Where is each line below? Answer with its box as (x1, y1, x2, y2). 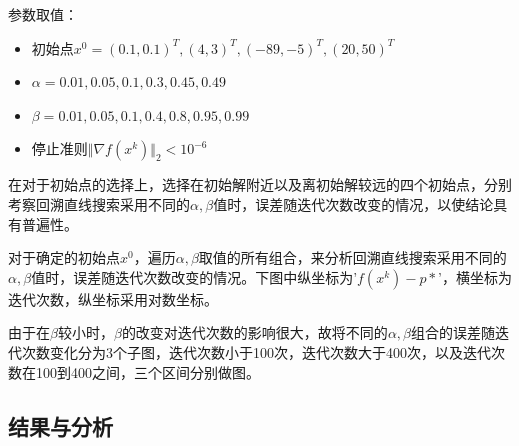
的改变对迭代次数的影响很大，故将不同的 (121, 322, 388, 343)
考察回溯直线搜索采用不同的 (8, 193, 190, 214)
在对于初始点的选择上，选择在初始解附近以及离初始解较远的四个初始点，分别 (8, 174, 512, 195)
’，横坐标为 (438, 266, 513, 287)
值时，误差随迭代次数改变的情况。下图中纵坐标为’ (31, 266, 358, 287)
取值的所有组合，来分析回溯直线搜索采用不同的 (198, 247, 507, 268)
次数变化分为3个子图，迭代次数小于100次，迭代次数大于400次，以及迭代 (21, 341, 491, 362)
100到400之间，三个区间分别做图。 (35, 361, 260, 382)
